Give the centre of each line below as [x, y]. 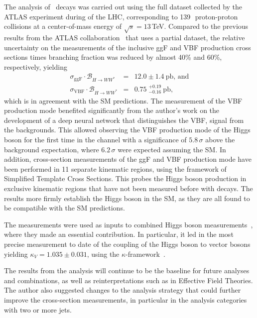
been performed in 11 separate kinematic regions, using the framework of [115, 168]
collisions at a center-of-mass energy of [63, 26]
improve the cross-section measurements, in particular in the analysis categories [126, 299]
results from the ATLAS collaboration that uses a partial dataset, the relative [125, 37]
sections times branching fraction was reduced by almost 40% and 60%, [113, 57]
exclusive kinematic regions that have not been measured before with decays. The [128, 188]
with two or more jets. [38, 309]
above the [220, 140]
